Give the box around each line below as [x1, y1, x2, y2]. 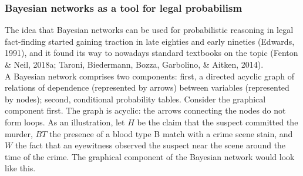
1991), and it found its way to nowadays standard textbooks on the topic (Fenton [5, 47, 298, 59]
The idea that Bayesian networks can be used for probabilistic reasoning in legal [5, 24, 294, 36]
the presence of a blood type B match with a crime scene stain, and [49, 127, 293, 140]
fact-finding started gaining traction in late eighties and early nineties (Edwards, [5, 35, 295, 47]
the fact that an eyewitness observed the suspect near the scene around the [15, 139, 286, 151]
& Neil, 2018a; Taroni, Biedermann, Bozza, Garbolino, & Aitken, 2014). [5, 58, 264, 70]
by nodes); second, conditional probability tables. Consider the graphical [5, 92, 266, 105]
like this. [5, 162, 36, 174]
